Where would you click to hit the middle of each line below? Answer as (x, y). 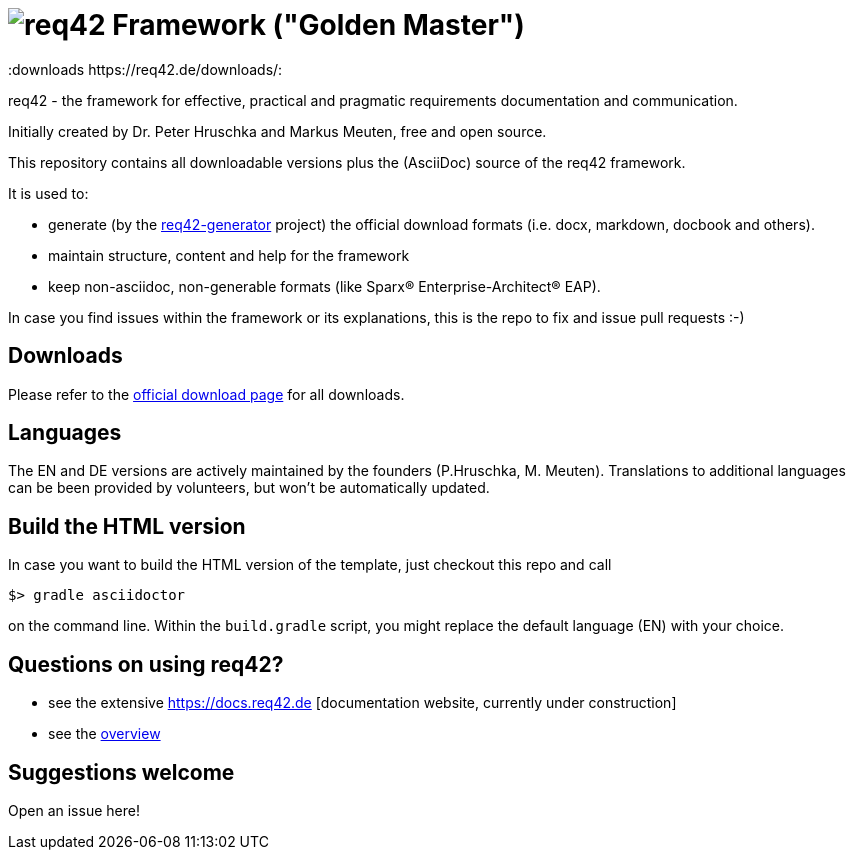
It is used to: (48, 193)
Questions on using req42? (146, 664)
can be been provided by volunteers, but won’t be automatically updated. (249, 488)
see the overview (104, 734)
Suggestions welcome (121, 772)
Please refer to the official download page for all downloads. (206, 394)
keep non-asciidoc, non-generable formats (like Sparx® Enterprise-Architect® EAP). (324, 286)
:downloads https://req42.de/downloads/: (145, 69)
